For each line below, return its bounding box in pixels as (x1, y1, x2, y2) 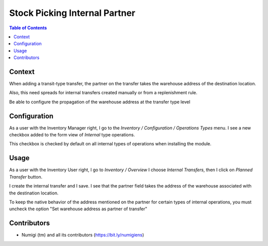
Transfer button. (9, 174, 43, 180)
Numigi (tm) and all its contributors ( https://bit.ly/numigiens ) (21, 232, 144, 238)
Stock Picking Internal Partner (9, 7, 135, 18)
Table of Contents (9, 25, 47, 31)
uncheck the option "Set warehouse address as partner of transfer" (9, 206, 147, 212)
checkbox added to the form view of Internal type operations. (9, 132, 135, 138)
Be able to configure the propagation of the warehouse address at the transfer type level (9, 99, 191, 105)
